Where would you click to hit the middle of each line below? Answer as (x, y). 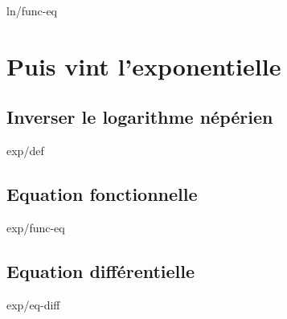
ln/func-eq (32, 10)
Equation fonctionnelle (102, 194)
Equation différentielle (101, 270)
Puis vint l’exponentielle (144, 65)
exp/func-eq (36, 227)
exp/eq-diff (33, 304)
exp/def (25, 151)
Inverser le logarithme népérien (140, 117)
